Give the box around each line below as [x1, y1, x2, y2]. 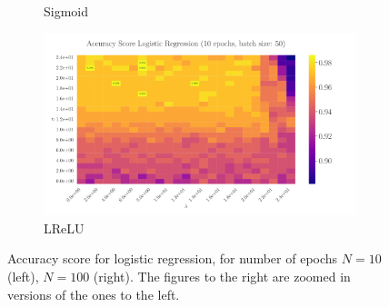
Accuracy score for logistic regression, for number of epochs [7, 249, 338, 268]
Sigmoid [44, 2, 89, 20]
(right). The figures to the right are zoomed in [93, 266, 351, 285]
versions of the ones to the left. [7, 284, 180, 303]
